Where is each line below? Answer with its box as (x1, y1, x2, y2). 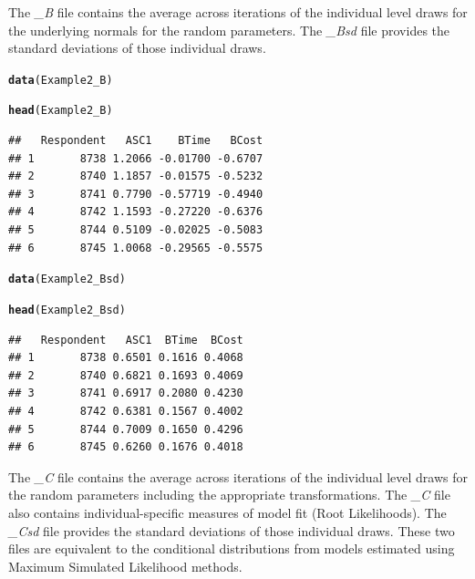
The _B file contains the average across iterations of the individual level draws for (8, 3, 468, 21)
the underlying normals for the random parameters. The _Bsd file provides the (8, 20, 450, 39)
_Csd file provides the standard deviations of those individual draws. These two (8, 521, 455, 540)
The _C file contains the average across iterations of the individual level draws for (8, 467, 469, 486)
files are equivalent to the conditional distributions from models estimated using (8, 539, 455, 558)
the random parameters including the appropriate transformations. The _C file (8, 485, 450, 504)
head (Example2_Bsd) (8, 303, 126, 316)
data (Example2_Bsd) (8, 273, 126, 286)
